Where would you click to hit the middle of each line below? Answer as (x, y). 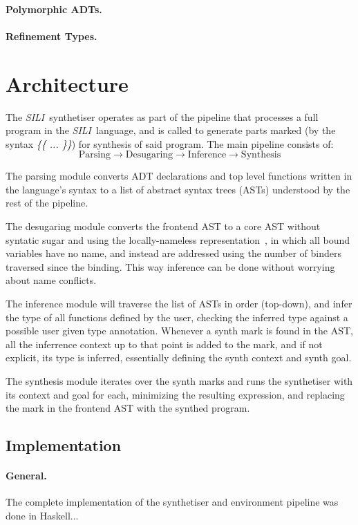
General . (26, 476)
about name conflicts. (51, 280)
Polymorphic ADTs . (54, 9)
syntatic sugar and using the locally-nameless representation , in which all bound (178, 239)
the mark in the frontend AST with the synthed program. (128, 408)
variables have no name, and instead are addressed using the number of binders (173, 253)
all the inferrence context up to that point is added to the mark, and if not (164, 344)
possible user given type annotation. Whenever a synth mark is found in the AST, (179, 331)
